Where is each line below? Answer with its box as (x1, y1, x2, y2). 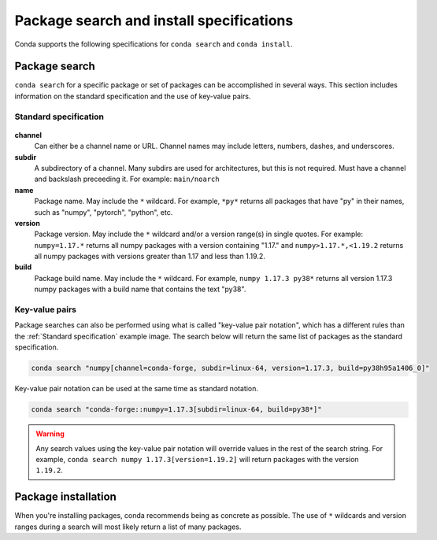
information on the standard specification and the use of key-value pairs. (14, 91, 251, 101)
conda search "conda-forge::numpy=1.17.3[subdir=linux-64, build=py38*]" (31, 405, 322, 414)
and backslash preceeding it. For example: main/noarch (34, 174, 220, 184)
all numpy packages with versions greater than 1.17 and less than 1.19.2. (34, 252, 265, 261)
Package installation (14, 490, 117, 504)
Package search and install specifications (14, 12, 294, 29)
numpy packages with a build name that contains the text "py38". (34, 284, 246, 294)
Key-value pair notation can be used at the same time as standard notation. (14, 384, 259, 394)
